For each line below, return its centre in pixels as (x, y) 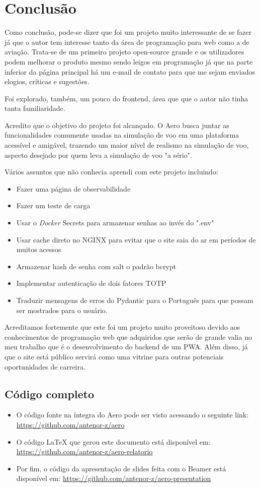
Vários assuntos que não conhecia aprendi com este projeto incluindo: (111, 172)
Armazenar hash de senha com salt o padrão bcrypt (96, 266)
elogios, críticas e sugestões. (47, 81)
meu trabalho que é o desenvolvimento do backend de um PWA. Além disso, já (126, 347)
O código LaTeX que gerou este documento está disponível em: (113, 441)
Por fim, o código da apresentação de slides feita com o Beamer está (121, 468)
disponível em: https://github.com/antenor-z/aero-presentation (114, 478)
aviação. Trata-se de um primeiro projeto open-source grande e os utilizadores (124, 52)
